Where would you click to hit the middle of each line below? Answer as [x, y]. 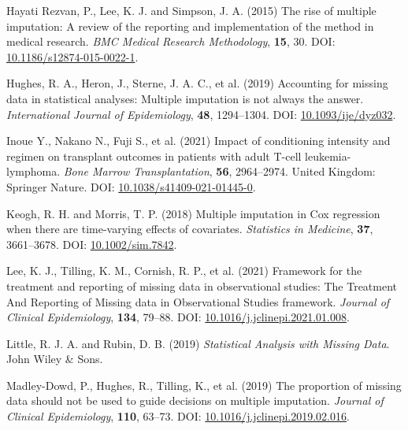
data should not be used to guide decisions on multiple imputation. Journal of [195, 400]
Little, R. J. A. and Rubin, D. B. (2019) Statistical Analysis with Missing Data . [198, 343]
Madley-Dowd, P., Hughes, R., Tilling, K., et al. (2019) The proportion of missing [204, 385]
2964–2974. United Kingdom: [305, 171]
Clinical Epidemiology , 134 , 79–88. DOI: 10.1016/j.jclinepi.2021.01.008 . [178, 317]
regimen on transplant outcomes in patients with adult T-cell [154, 156]
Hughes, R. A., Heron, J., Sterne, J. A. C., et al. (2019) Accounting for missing [197, 83]
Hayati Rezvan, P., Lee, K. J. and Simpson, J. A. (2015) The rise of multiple [191, 10]
